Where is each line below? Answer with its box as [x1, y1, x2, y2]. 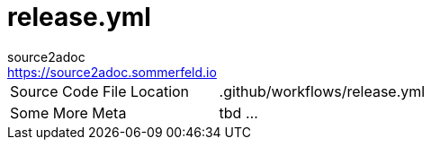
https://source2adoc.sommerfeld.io [7, 64, 217, 80]
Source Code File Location [10, 82, 190, 100]
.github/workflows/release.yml [219, 82, 426, 100]
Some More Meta [10, 103, 127, 122]
